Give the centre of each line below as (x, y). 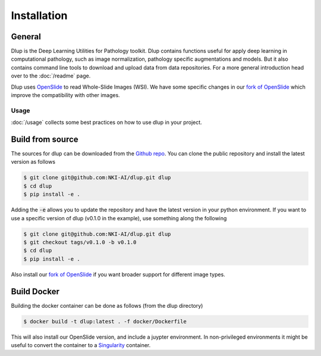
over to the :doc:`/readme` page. (51, 76)
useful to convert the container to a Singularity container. (81, 345)
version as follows (33, 162)
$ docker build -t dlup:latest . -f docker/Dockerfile (105, 321)
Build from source (45, 139)
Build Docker (35, 291)
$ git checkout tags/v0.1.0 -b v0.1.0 (80, 242)
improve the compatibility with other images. (65, 95)
